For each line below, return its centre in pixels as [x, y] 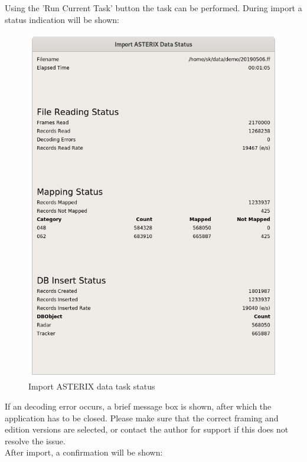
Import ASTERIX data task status [92, 386]
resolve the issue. [35, 440]
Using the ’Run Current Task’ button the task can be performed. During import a [153, 8]
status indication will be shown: [62, 19]
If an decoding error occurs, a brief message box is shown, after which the [138, 406]
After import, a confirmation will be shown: [84, 452]
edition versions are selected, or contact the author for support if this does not [147, 429]
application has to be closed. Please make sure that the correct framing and [142, 418]
